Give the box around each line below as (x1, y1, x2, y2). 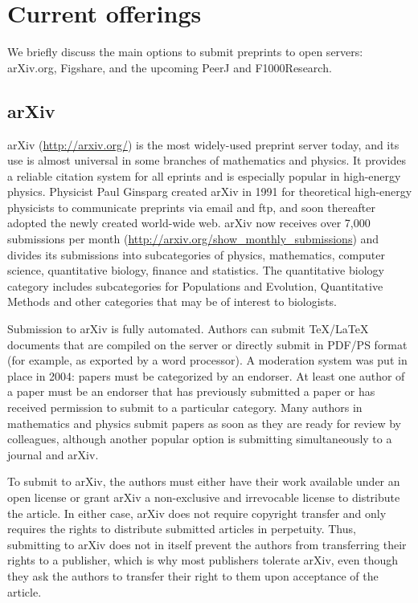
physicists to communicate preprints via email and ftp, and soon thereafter (7, 198, 375, 215)
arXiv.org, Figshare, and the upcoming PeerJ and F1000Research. (7, 59, 332, 75)
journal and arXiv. (7, 446, 99, 462)
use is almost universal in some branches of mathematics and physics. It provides (7, 152, 406, 169)
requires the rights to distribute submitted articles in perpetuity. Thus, (7, 520, 356, 537)
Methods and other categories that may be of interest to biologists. (7, 293, 337, 310)
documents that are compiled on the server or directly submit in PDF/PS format (7, 336, 408, 352)
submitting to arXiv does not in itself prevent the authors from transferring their (7, 536, 407, 552)
